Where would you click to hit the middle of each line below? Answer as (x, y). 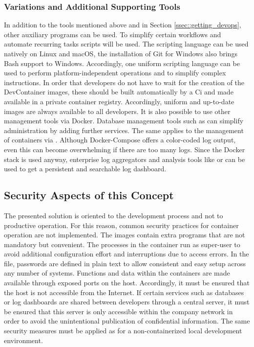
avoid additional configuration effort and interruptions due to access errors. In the (127, 254)
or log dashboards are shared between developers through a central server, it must (127, 302)
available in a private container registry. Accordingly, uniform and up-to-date (119, 101)
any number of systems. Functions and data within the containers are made (117, 273)
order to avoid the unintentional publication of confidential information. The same (127, 321)
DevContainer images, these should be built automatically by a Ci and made (119, 92)
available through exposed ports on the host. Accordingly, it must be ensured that (127, 283)
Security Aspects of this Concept (89, 195)
